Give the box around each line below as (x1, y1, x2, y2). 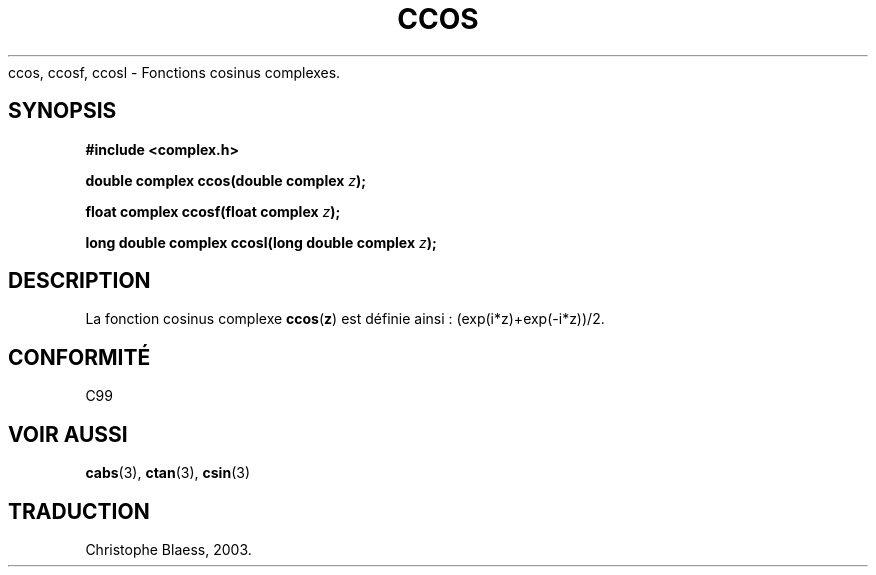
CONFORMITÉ (8, 344, 151, 370)
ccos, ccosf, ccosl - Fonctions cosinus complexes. (8, 63, 341, 81)
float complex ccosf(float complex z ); (85, 202, 341, 220)
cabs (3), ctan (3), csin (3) (85, 464, 250, 482)
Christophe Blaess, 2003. (85, 540, 252, 558)
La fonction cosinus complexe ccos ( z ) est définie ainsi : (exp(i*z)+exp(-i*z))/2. (85, 310, 605, 328)
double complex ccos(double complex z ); (85, 171, 367, 189)
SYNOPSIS (8, 98, 117, 124)
